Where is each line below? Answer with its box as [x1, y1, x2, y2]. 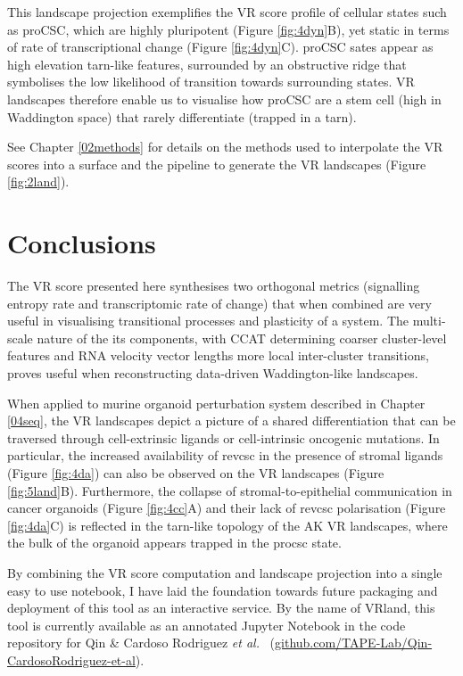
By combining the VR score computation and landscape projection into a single [7, 563, 442, 581]
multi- [412, 311, 446, 330]
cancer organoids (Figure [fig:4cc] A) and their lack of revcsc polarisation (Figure [7, 499, 446, 517]
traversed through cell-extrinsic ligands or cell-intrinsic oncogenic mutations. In [7, 428, 440, 447]
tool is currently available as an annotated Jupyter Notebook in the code [7, 615, 406, 634]
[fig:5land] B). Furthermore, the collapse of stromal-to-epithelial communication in [7, 481, 452, 499]
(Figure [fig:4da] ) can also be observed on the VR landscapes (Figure [7, 464, 384, 482]
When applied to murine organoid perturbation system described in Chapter [7, 393, 426, 412]
